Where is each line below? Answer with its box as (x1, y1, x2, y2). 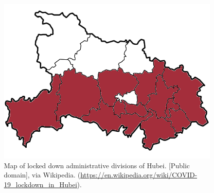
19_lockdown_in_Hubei (4, 179, 77, 189)
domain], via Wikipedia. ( (4, 170, 81, 180)
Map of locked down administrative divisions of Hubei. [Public (4, 160, 190, 170)
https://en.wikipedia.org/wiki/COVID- (80, 170, 197, 180)
